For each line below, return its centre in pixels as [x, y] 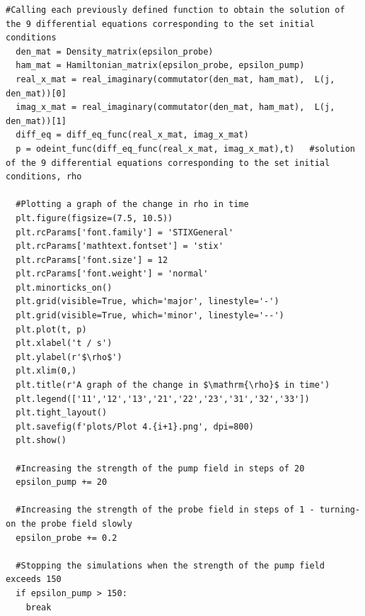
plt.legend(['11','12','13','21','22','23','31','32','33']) [163, 399]
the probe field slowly [76, 523]
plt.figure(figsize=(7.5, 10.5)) [94, 218]
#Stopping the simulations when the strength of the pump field [170, 565]
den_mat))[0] [36, 93]
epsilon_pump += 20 [62, 482]
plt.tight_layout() [62, 413]
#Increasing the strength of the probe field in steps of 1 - [165, 510]
